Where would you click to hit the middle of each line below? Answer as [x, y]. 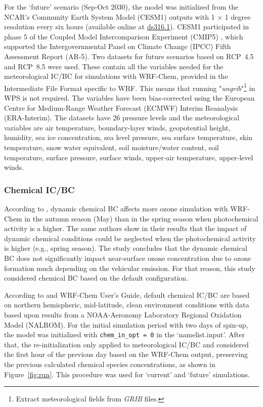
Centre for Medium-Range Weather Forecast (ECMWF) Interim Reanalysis [121, 107]
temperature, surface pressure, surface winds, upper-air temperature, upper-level [129, 157]
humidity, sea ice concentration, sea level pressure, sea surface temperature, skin [128, 137]
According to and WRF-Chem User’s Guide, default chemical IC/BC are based [127, 295]
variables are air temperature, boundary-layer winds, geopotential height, [117, 127]
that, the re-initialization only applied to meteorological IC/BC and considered [126, 344]
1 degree [238, 16]
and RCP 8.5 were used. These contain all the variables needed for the [114, 66]
